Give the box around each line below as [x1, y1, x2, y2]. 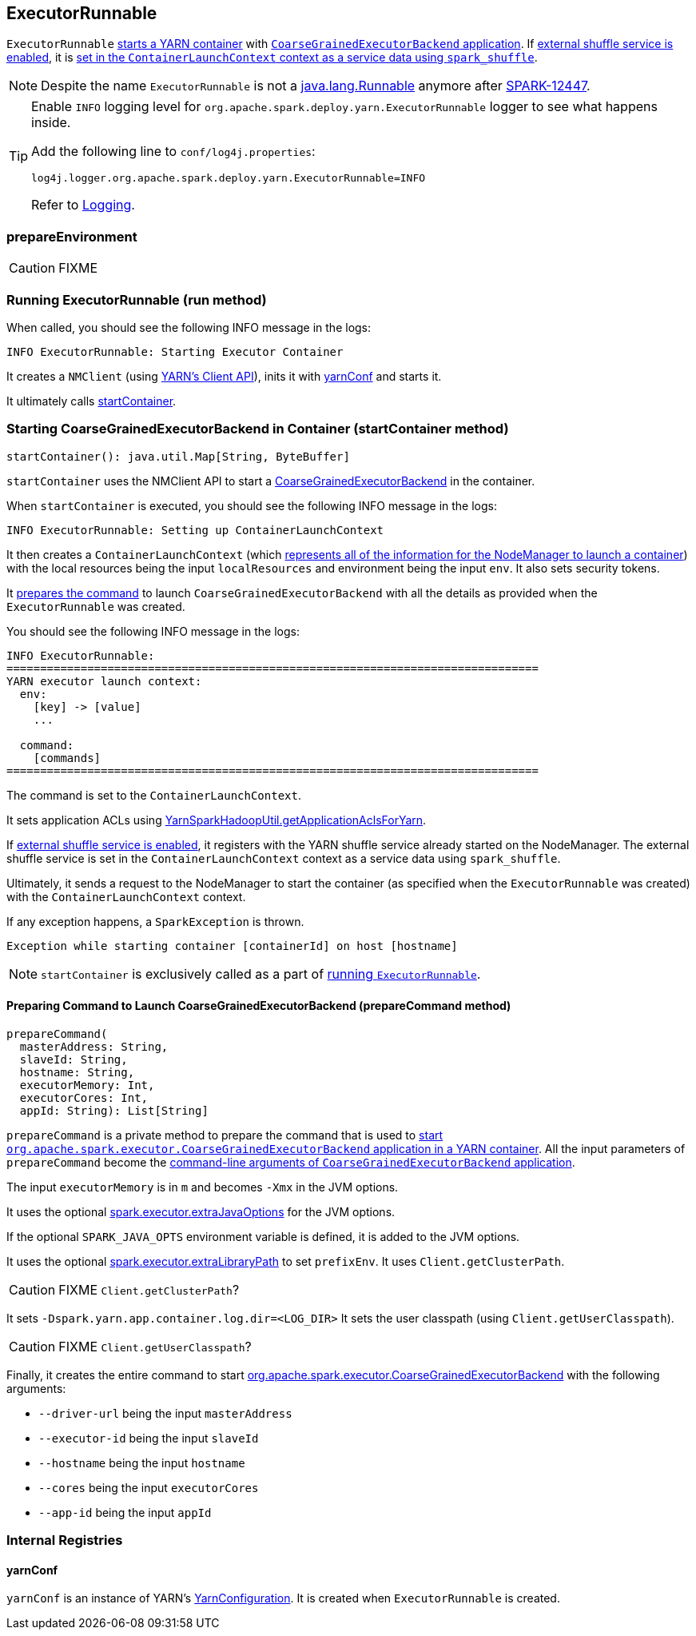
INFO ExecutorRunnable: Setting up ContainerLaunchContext [6, 523, 384, 537]
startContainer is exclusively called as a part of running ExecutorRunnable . [41, 965, 481, 982]
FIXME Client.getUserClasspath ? [58, 1338, 252, 1355]
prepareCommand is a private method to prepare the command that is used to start [6, 1127, 443, 1142]
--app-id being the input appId [38, 1505, 212, 1519]
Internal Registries [6, 1532, 123, 1549]
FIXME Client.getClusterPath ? [58, 1281, 240, 1298]
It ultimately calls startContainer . [6, 393, 177, 408]
